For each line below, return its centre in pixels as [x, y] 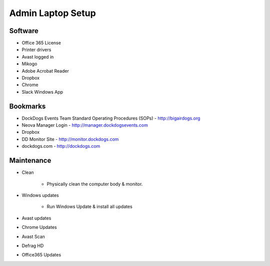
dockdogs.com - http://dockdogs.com [61, 146]
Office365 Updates [41, 255]
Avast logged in [38, 57]
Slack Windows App [42, 92]
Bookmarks [27, 106]
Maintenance [30, 161]
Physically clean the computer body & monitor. [95, 184]
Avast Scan [33, 236]
